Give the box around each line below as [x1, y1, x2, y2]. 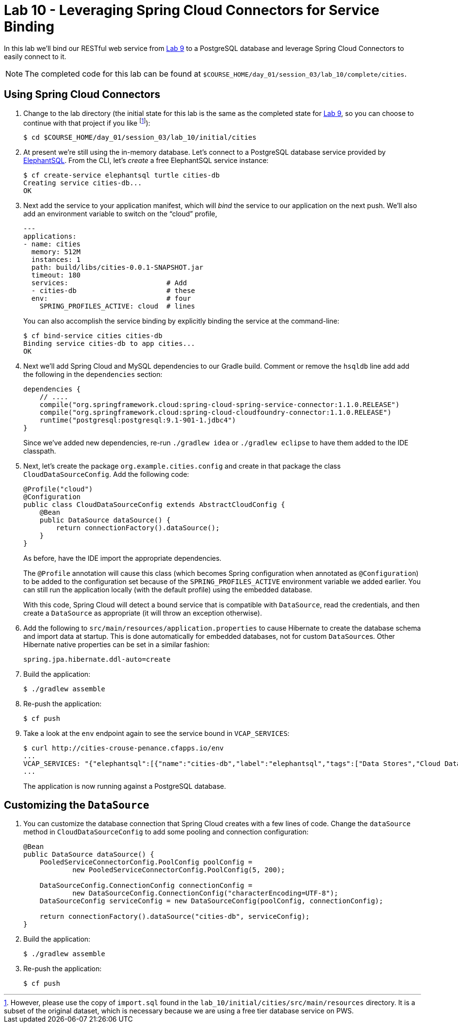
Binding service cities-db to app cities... [23, 340, 196, 348]
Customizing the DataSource [4, 799, 149, 811]
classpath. [23, 447, 56, 456]
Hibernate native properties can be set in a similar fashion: [23, 640, 210, 649]
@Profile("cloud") [23, 485, 93, 493]
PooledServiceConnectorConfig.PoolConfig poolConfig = [39, 858, 253, 866]
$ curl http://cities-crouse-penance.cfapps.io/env [23, 744, 224, 752]
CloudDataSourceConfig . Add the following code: [23, 470, 189, 479]
